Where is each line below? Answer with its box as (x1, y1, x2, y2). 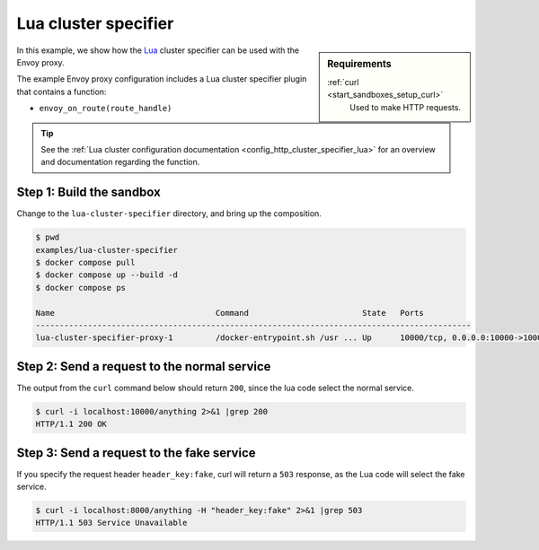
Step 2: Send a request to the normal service (16, 359, 271, 374)
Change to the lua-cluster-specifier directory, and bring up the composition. (16, 208, 323, 219)
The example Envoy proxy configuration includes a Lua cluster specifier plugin (16, 74, 307, 84)
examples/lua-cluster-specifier (35, 245, 179, 255)
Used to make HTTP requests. (349, 101, 462, 112)
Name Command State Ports (35, 308, 424, 318)
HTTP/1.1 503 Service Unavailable (35, 518, 188, 528)
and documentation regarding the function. (40, 157, 200, 168)
